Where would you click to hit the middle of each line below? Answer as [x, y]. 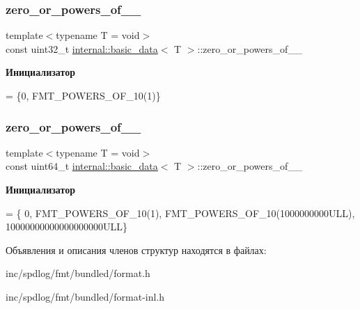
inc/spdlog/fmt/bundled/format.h [78, 273]
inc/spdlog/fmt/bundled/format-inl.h [85, 296]
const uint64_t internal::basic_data [82, 166]
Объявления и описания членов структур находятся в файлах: [136, 249]
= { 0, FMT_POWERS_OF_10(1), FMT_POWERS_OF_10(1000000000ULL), [180, 213]
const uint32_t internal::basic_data [82, 48]
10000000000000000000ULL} [66, 227]
